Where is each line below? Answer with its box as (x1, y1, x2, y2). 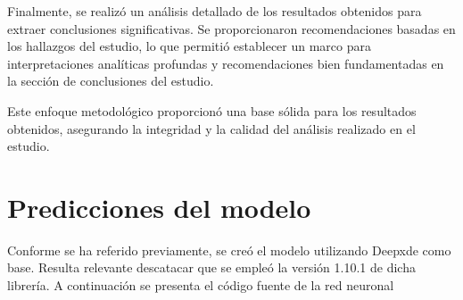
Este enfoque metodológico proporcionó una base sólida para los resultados (7, 101, 417, 120)
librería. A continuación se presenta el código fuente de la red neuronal (7, 276, 394, 295)
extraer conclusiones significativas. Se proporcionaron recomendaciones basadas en (7, 19, 456, 37)
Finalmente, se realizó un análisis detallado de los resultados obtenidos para (7, 2, 422, 20)
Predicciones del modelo (7, 188, 311, 225)
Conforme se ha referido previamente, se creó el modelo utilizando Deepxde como (7, 240, 451, 259)
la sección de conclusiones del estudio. (7, 71, 214, 90)
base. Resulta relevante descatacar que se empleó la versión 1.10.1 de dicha (7, 258, 416, 277)
